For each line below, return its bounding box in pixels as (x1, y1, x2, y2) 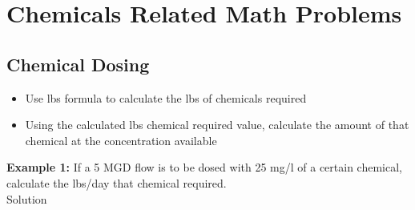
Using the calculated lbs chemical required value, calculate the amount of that (25, 116, 409, 133)
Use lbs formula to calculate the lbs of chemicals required (25, 89, 307, 106)
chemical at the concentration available (25, 131, 217, 148)
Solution (6, 190, 47, 207)
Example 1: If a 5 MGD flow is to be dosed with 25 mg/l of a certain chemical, (6, 159, 402, 176)
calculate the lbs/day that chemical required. (6, 174, 227, 191)
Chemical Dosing (6, 51, 150, 76)
